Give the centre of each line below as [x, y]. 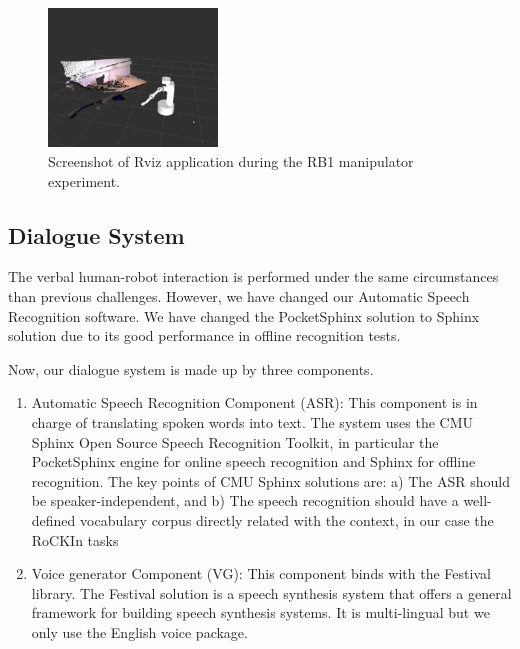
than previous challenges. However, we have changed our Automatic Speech [239, 295]
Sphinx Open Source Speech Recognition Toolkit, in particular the [235, 441]
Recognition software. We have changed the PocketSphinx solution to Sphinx [244, 315]
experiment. [84, 180]
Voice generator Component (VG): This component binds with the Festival [261, 573]
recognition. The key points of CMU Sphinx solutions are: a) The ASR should [270, 480]
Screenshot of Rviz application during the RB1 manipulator [231, 161]
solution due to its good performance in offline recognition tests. [204, 335]
